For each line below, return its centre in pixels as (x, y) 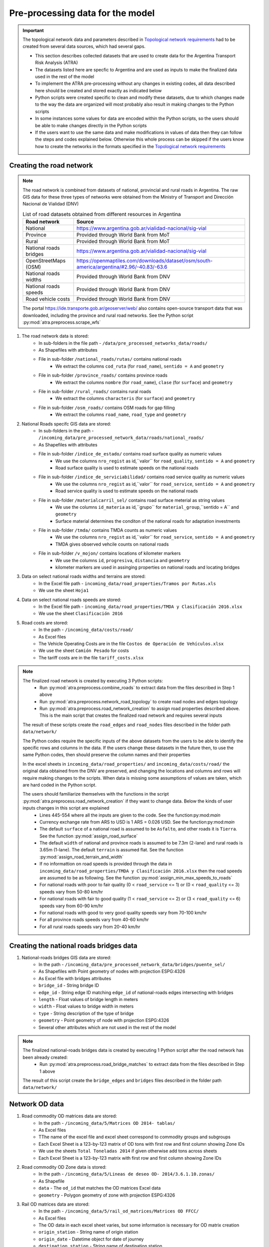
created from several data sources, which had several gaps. (84, 46)
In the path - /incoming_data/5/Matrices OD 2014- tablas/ (107, 1123)
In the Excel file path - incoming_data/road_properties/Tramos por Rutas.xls (127, 583)
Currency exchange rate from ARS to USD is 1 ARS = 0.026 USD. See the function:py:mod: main (137, 822)
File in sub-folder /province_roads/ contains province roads (103, 375)
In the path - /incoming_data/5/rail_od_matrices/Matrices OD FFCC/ (119, 1211)
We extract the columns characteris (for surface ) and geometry (125, 399)
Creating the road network (51, 165)
